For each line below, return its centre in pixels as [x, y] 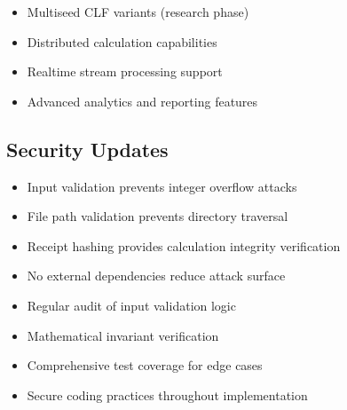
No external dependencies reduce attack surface [156, 276]
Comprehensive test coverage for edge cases [145, 365]
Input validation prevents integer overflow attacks [162, 186]
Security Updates [87, 149]
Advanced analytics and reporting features [142, 101]
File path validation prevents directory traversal [158, 216]
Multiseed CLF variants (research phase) [138, 12]
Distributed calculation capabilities [122, 41]
